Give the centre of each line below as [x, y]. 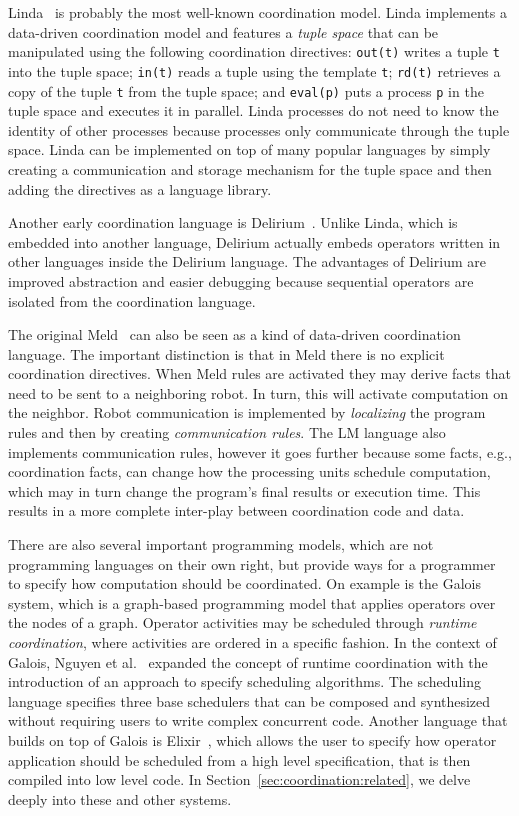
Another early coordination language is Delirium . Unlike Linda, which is [233, 222]
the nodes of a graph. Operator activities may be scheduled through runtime [242, 622]
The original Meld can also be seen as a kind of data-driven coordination [234, 334]
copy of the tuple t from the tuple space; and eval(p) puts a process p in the [246, 90]
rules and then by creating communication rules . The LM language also [227, 432]
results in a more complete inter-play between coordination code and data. [236, 510]
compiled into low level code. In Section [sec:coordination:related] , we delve [239, 779]
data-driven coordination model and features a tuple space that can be [223, 31]
